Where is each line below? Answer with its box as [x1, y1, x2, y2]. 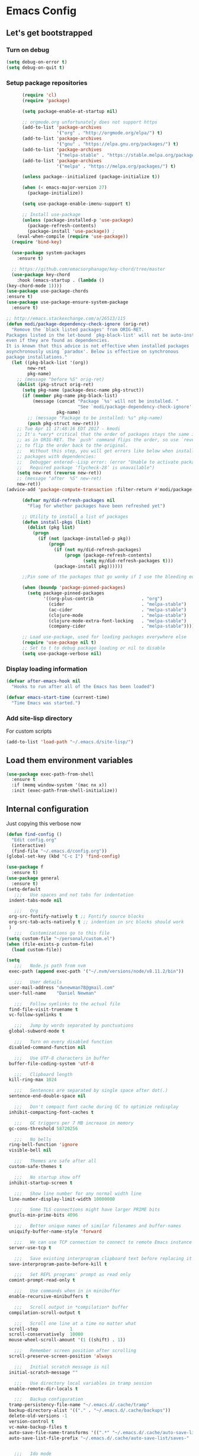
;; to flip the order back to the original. [17, 442, 129, 449]
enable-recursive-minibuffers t [8, 1293, 89, 1300]
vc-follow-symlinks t [8, 1012, 62, 1018]
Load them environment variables [6, 755, 133, 765]
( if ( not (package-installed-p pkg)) [37, 536, 131, 542]
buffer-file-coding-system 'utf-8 [8, 1061, 94, 1066]
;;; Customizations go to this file [14, 930, 110, 936]
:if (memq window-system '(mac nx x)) [11, 782, 108, 788]
